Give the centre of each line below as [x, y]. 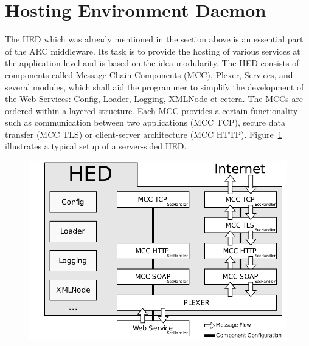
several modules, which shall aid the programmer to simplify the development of [154, 86]
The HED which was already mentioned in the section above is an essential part [154, 39]
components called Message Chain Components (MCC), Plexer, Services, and [149, 74]
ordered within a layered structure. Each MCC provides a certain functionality [151, 110]
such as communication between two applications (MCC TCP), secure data [145, 122]
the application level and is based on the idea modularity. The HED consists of [152, 63]
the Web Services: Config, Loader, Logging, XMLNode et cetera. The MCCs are [154, 99]
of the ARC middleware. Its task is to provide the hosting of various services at [153, 51]
